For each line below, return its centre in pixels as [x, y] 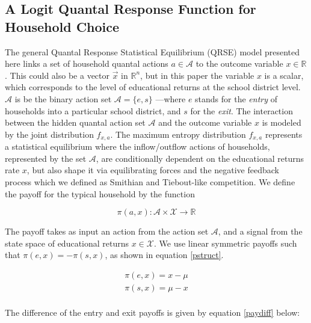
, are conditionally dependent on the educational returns [200, 158]
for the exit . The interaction [242, 110]
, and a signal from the [260, 231]
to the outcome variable [239, 63]
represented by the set [46, 158]
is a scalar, [284, 75]
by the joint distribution [49, 134]
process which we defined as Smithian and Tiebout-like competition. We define [150, 181]
